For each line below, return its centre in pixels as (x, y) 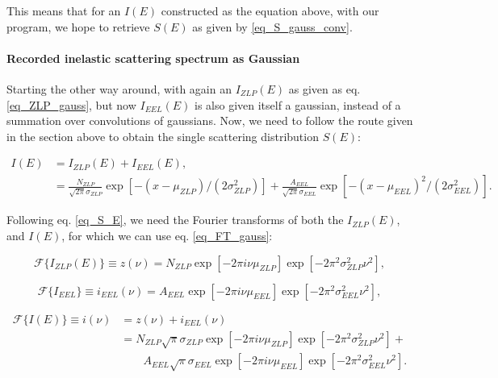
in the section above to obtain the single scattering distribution (163, 136)
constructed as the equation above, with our (270, 10)
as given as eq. (324, 88)
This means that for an (64, 10)
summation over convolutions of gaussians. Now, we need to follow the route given (210, 120)
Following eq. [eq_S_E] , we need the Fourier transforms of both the (175, 220)
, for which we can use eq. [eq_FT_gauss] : (167, 236)
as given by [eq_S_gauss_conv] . (272, 26)
